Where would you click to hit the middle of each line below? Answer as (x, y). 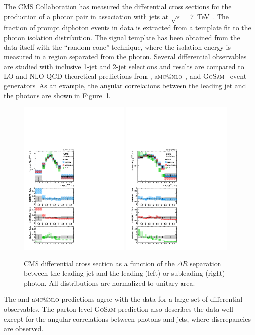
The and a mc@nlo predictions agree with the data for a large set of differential (123, 299)
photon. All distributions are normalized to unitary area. (109, 282)
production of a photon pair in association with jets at (86, 16)
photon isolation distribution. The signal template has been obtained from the (122, 37)
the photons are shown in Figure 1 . (57, 95)
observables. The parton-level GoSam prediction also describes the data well (119, 309)
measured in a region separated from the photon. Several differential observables (125, 57)
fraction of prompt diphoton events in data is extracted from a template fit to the (127, 27)
